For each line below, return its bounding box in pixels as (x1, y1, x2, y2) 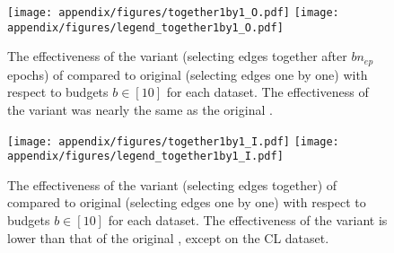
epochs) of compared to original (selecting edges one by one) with (7, 65, 368, 83)
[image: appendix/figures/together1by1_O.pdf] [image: (7, 6, 339, 19)
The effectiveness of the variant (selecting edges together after (7, 47, 347, 65)
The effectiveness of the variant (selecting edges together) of (7, 175, 337, 194)
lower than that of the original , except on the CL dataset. (7, 228, 329, 247)
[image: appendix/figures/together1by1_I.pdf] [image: (7, 135, 339, 148)
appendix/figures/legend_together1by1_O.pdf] (7, 21, 284, 34)
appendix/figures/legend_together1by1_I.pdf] (7, 150, 284, 163)
